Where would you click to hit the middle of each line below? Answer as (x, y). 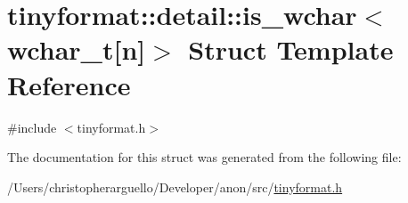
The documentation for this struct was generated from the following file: (204, 157)
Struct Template (291, 49)
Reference (69, 84)
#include (32, 127)
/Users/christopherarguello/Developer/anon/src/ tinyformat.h (175, 187)
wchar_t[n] (77, 49)
